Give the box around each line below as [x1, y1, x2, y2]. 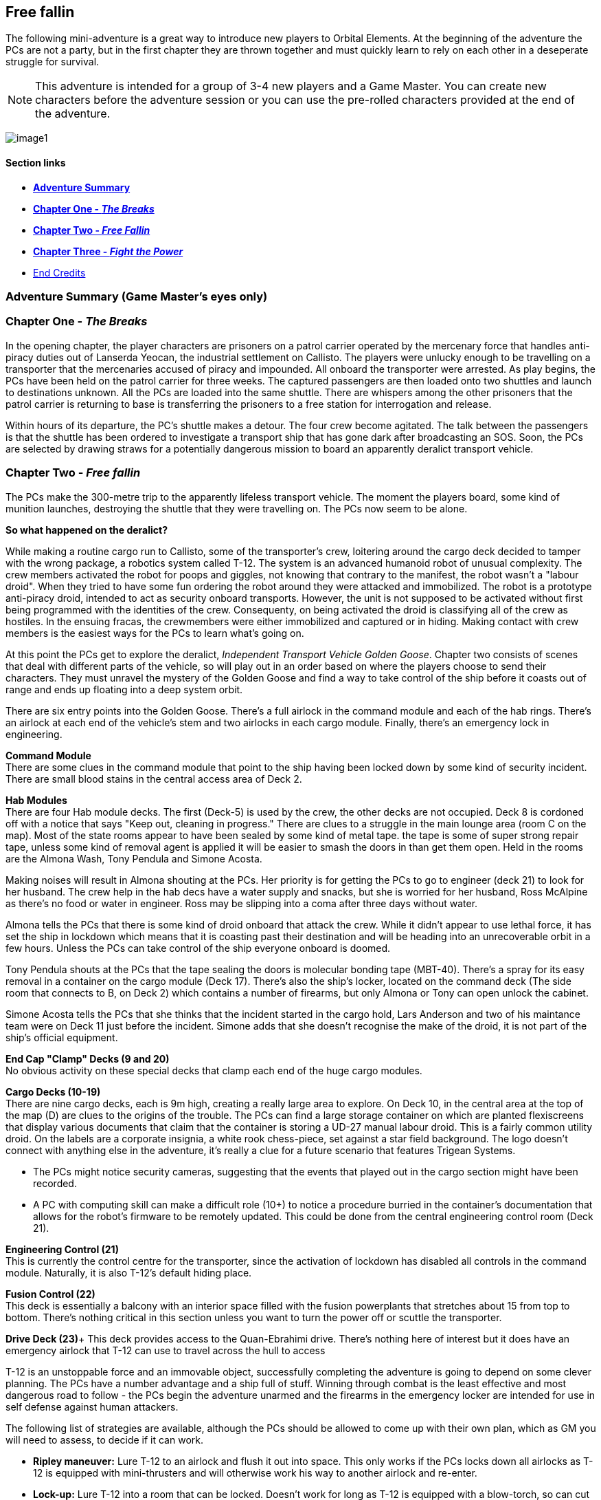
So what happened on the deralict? [5, 523, 168, 536]
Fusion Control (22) [5, 1287, 95, 1300]
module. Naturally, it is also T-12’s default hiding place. [5, 1266, 252, 1279]
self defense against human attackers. [5, 1400, 179, 1413]
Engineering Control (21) [5, 1243, 119, 1255]
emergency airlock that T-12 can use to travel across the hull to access [5, 1344, 326, 1356]
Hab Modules [5, 794, 67, 806]
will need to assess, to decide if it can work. [5, 1433, 203, 1446]
